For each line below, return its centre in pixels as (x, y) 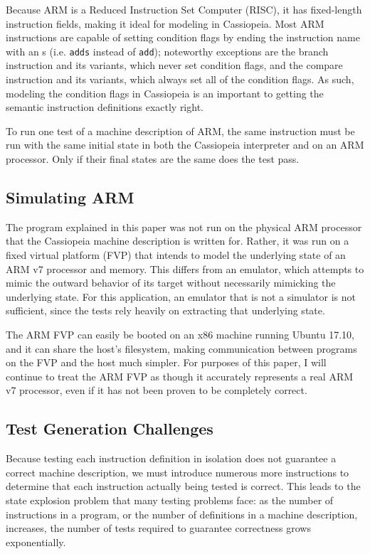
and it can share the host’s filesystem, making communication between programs (181, 348)
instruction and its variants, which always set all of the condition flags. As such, (180, 79)
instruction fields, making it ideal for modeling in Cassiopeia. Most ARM (165, 23)
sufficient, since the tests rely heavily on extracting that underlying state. (165, 310)
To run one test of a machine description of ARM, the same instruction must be (180, 130)
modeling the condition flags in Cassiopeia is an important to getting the (165, 93)
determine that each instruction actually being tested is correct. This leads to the (183, 486)
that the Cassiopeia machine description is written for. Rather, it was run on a (178, 241)
